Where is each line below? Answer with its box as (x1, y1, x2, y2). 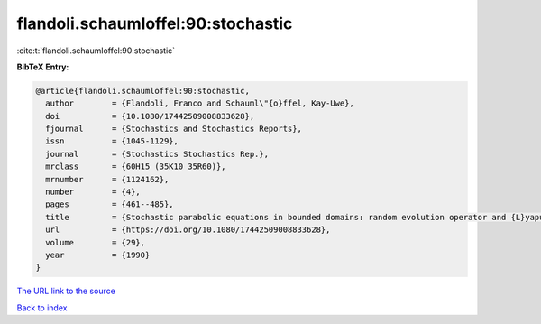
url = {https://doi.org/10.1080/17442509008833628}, (45, 225, 331, 235)
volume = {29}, (45, 237, 146, 247)
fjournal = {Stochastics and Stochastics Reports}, (45, 124, 302, 134)
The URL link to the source (16, 285, 116, 297)
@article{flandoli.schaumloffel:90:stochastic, (35, 86, 250, 96)
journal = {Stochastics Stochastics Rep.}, (45, 149, 270, 159)
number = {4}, (45, 187, 142, 198)
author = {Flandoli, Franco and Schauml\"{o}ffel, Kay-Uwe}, (45, 98, 355, 108)
